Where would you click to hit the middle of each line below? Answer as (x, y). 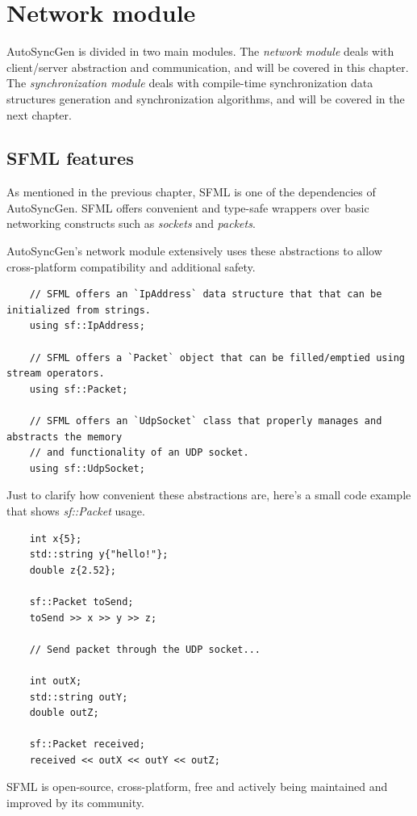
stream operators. (56, 374)
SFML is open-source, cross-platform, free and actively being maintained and (197, 787)
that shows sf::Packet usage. (76, 510)
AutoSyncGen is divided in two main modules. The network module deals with (200, 51)
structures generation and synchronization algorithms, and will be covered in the (206, 98)
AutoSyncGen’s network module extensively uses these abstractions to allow (194, 251)
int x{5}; (56, 538)
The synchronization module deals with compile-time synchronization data (190, 83)
